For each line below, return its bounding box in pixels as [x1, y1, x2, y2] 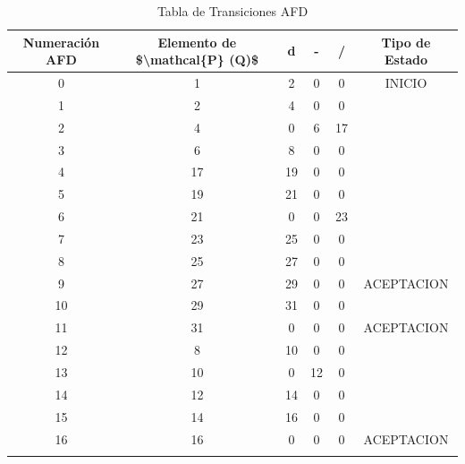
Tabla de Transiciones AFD [156, 2, 309, 20]
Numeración [22, 32, 100, 51]
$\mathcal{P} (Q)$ [135, 50, 258, 69]
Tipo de [381, 32, 431, 51]
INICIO [385, 73, 427, 92]
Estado [384, 50, 427, 69]
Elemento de [157, 32, 237, 51]
